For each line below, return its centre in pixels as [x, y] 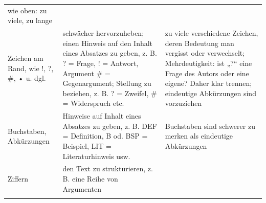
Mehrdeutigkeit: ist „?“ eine [208, 63]
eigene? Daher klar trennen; [208, 83]
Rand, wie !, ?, [31, 68]
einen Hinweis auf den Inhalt [108, 43]
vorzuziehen [183, 103]
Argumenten [82, 188]
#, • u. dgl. [27, 78]
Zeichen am [26, 58]
